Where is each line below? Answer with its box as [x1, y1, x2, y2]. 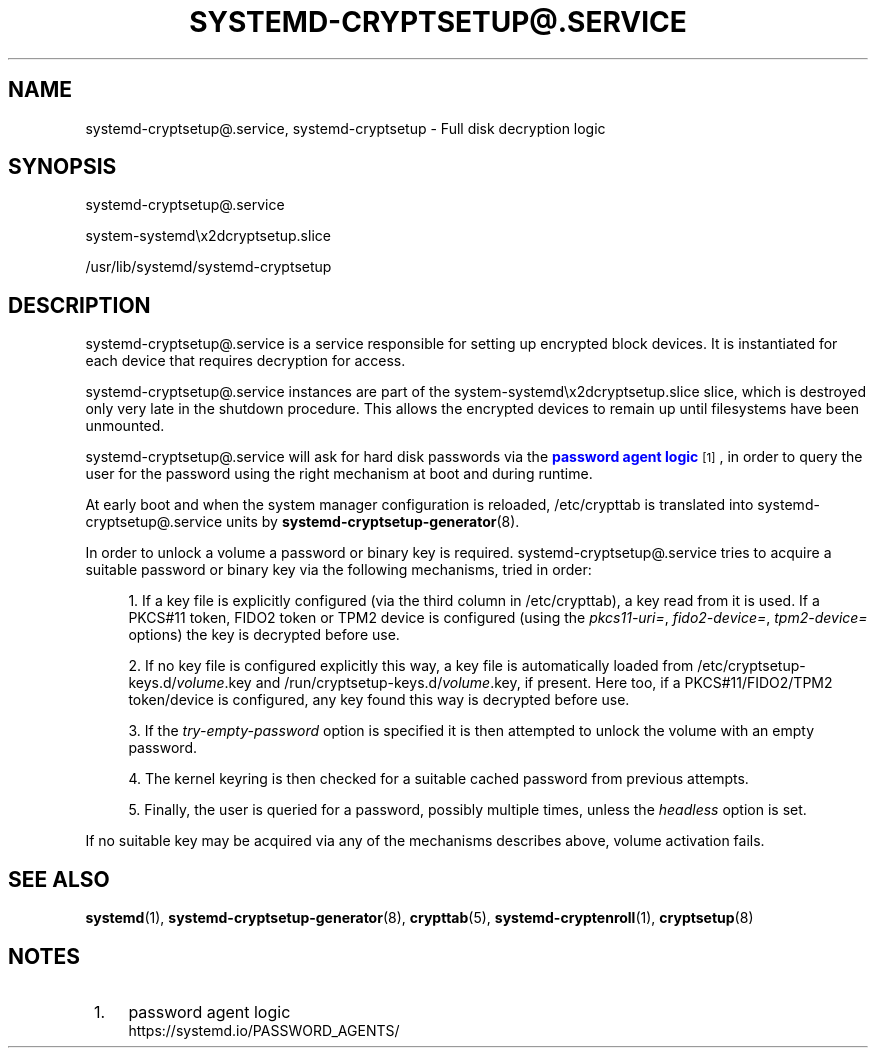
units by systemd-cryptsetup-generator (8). [226, 513, 520, 531]
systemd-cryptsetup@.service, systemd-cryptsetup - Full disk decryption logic [85, 119, 606, 137]
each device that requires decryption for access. [85, 352, 406, 370]
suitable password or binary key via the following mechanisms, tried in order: [85, 561, 592, 579]
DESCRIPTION [8, 292, 151, 318]
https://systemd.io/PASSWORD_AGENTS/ [128, 1021, 400, 1039]
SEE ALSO [8, 866, 110, 892]
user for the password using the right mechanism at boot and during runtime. [85, 465, 593, 483]
